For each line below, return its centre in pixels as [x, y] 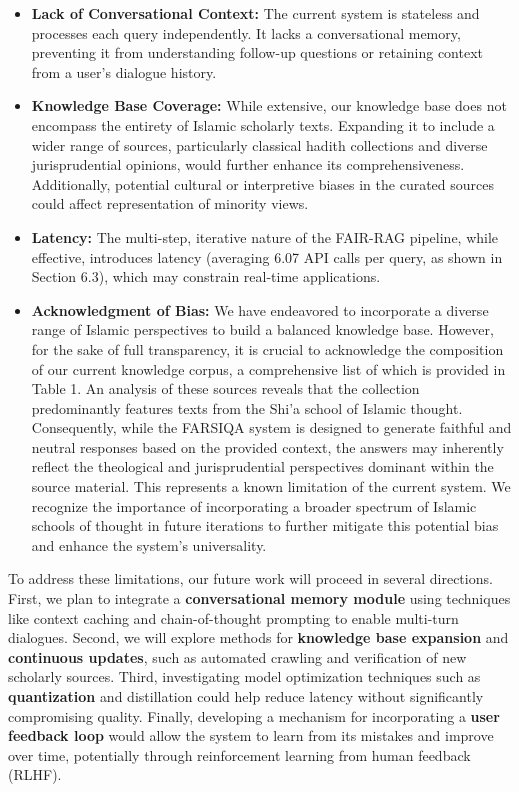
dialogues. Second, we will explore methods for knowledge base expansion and [258, 637]
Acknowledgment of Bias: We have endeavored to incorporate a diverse [260, 309]
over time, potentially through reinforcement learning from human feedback [239, 754]
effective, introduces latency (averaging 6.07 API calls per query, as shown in [267, 256]
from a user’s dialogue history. [124, 71]
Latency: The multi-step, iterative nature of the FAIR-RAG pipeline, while [265, 236]
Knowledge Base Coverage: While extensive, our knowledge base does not [269, 105]
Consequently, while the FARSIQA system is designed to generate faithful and [271, 427]
